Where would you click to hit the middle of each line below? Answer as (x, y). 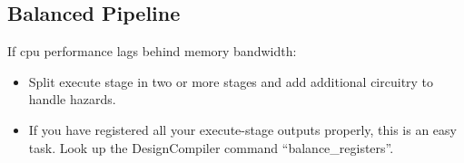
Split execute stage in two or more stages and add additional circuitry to (231, 81)
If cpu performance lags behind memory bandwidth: (152, 51)
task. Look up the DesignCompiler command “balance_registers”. (211, 147)
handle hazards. (72, 99)
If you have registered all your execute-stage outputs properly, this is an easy (242, 129)
